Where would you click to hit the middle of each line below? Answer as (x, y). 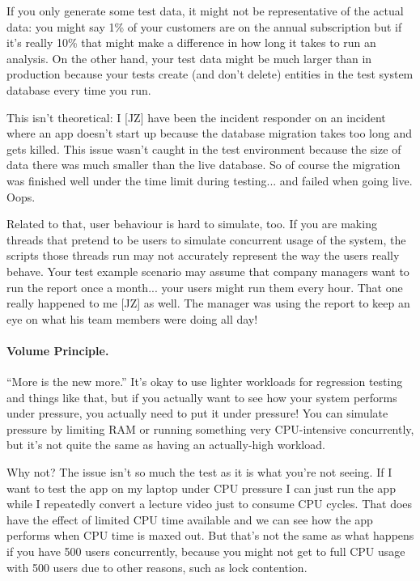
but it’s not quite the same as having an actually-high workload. (166, 445)
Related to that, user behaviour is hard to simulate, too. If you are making (192, 224)
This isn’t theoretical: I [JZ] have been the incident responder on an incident (196, 117)
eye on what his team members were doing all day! (132, 318)
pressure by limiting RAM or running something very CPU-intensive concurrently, (210, 428)
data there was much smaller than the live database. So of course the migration (204, 165)
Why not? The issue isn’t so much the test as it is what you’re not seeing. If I (199, 472)
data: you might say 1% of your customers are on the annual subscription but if (204, 26)
